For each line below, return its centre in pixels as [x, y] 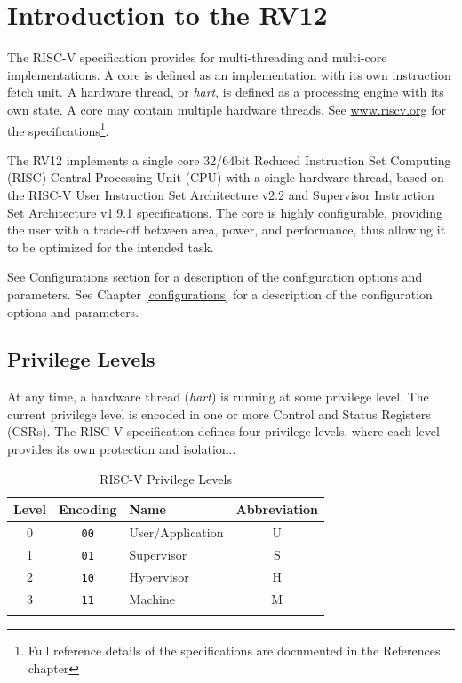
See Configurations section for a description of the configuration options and [215, 277]
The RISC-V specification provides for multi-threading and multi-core [197, 57]
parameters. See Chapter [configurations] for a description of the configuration [220, 294]
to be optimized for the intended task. [111, 246]
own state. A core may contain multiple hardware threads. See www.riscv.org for [227, 109]
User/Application [176, 532]
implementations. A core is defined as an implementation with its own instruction [229, 74]
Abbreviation [277, 509]
